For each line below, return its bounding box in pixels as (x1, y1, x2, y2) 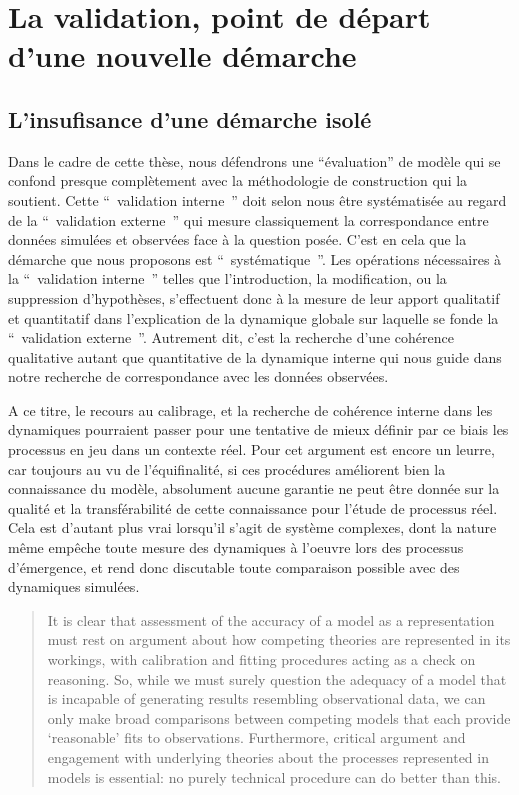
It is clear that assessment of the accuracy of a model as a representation (47, 609, 495, 630)
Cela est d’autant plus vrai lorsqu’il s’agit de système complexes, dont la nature (8, 517, 497, 538)
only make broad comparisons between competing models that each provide (47, 707, 511, 728)
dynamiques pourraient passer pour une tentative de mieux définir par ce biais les (8, 419, 509, 440)
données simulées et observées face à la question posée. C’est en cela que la (8, 229, 467, 250)
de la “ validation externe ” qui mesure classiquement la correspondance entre (8, 209, 489, 230)
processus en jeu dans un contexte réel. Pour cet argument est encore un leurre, (8, 439, 495, 460)
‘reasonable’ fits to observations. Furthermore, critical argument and (47, 727, 466, 748)
